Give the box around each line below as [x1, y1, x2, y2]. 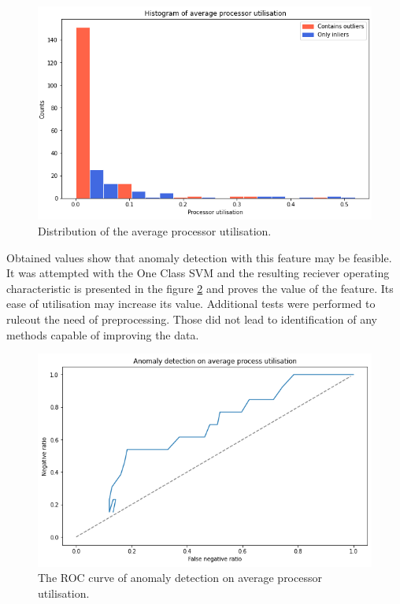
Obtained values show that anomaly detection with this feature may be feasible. [6, 249, 392, 265]
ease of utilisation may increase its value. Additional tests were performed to [6, 295, 376, 312]
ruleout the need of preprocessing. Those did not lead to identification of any [6, 311, 377, 328]
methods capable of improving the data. [6, 326, 199, 343]
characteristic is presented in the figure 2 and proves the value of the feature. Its [6, 280, 394, 296]
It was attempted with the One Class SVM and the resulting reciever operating [6, 265, 390, 281]
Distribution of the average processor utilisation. [38, 223, 272, 239]
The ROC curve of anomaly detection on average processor [38, 569, 322, 586]
